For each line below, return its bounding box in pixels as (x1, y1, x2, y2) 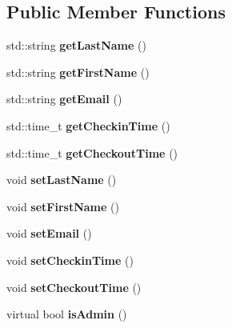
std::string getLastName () (6, 37, 146, 54)
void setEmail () (6, 225, 92, 242)
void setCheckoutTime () (6, 278, 142, 295)
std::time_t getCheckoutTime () (6, 144, 178, 161)
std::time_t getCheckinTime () (6, 117, 170, 134)
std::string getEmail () (6, 90, 122, 107)
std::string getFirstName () (6, 63, 150, 80)
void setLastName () (6, 171, 117, 188)
